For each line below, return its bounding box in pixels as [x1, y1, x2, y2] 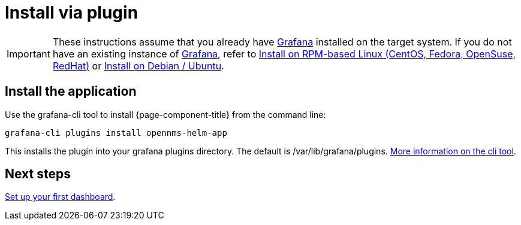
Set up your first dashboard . [5, 191, 116, 202]
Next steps [5, 166, 71, 182]
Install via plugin [5, 2, 138, 23]
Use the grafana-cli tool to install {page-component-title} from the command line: [5, 109, 326, 120]
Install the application [5, 84, 137, 99]
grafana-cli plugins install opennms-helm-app [5, 127, 227, 138]
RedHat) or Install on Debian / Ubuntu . [52, 59, 224, 72]
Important [7, 47, 50, 60]
